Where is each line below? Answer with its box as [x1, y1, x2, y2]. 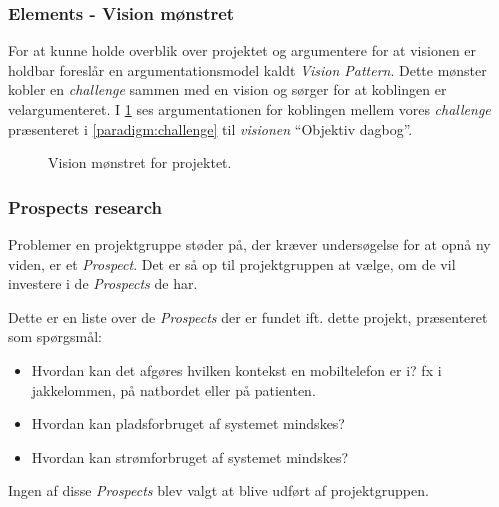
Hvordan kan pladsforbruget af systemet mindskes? [31, 413, 345, 434]
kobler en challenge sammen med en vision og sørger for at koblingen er [8, 79, 447, 100]
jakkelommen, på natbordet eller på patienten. [31, 379, 316, 400]
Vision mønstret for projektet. [48, 152, 232, 173]
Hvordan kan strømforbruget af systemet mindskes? [31, 446, 349, 467]
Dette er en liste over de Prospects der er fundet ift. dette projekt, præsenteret [8, 306, 488, 327]
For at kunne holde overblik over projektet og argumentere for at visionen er [8, 40, 477, 61]
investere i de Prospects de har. [8, 273, 198, 294]
